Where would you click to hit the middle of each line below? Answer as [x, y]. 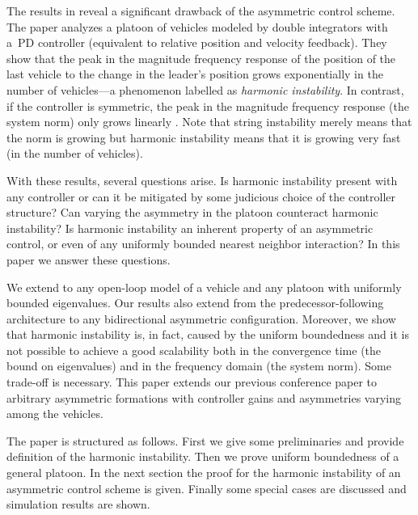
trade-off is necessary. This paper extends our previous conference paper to [192, 382]
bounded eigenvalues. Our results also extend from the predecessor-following [195, 303]
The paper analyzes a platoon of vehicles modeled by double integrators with [197, 26]
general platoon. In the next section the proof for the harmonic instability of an [204, 473]
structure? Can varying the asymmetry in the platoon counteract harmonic [192, 212]
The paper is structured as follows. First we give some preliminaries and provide [205, 440]
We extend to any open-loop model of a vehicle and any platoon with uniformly [204, 287]
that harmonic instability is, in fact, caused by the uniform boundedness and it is [208, 334]
